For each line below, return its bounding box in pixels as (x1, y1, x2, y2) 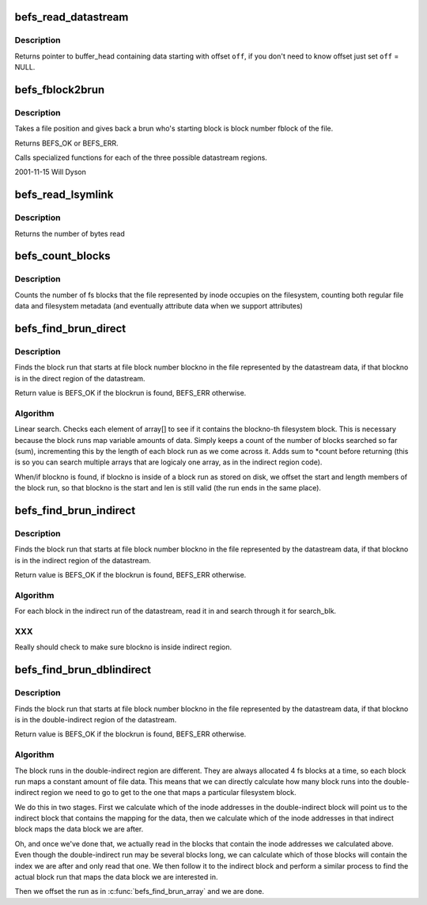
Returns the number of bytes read (14, 229, 126, 238)
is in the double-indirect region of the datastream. (14, 714, 177, 724)
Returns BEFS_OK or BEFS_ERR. (14, 138, 119, 148)
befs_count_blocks (14, 249, 111, 263)
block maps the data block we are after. (14, 824, 144, 834)
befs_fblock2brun (14, 83, 105, 97)
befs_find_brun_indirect (14, 504, 136, 517)
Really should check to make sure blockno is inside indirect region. (14, 642, 232, 652)
